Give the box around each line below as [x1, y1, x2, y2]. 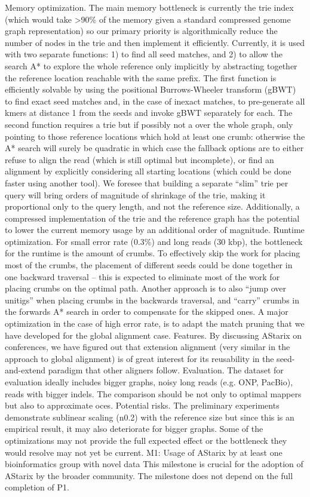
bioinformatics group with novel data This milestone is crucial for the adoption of [5, 458, 303, 470]
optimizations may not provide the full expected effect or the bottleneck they [5, 434, 287, 446]
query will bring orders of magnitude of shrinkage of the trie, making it [5, 188, 266, 201]
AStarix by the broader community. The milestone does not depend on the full [5, 469, 293, 481]
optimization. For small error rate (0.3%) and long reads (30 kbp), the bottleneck [5, 235, 303, 247]
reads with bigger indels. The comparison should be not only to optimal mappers [5, 387, 302, 400]
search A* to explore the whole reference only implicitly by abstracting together [5, 59, 297, 72]
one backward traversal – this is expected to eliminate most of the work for [5, 270, 280, 283]
